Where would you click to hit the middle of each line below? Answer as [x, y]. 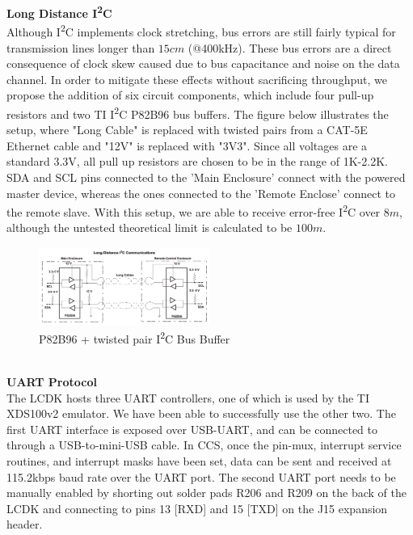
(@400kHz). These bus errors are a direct [290, 47]
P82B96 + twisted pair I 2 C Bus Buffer [135, 337]
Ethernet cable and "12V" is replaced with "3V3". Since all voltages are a [187, 145]
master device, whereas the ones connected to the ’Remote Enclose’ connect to [201, 193]
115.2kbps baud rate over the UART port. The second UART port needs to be [201, 476]
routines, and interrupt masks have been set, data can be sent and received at [199, 460]
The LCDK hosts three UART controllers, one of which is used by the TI [188, 397]
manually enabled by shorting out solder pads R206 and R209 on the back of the [206, 493]
